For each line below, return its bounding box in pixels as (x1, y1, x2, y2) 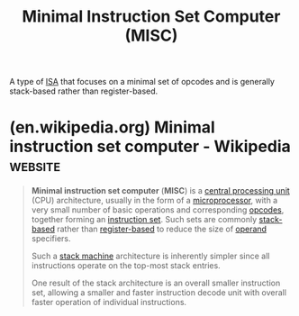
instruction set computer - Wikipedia (9, 137, 291, 157)
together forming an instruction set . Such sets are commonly (31, 214, 258, 225)
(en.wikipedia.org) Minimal (9, 117, 216, 138)
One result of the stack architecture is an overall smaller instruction (31, 277, 281, 289)
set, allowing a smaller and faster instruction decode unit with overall (31, 287, 286, 298)
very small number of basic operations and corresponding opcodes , (31, 204, 285, 215)
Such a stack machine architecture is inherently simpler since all (31, 250, 270, 262)
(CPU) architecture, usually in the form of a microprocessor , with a (31, 195, 278, 206)
